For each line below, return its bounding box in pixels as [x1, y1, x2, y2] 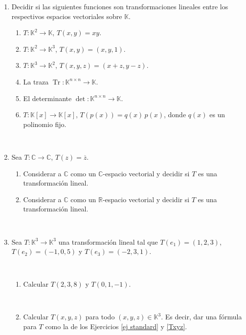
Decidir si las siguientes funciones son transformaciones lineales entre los [11, 1, 228, 11]
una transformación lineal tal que [58, 236, 158, 247]
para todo [85, 312, 115, 322]
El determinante [23, 93, 72, 103]
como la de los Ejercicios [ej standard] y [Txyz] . [45, 321, 187, 332]
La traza [23, 76, 49, 86]
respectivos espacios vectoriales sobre [11, 11, 122, 21]
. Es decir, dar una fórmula [161, 312, 242, 322]
